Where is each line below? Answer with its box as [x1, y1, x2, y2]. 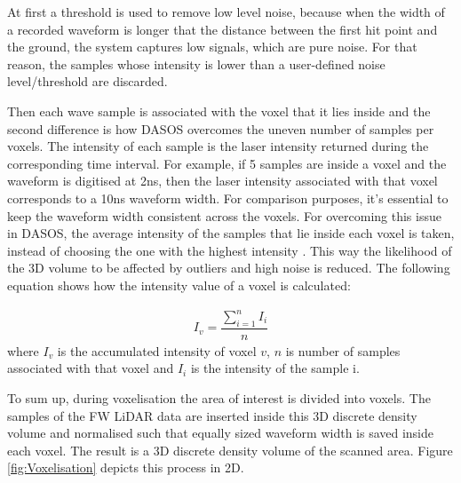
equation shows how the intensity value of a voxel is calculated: [7, 275, 351, 294]
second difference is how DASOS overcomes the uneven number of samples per [7, 119, 434, 138]
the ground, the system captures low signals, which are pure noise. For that [7, 37, 417, 56]
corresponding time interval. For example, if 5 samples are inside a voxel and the [7, 154, 447, 172]
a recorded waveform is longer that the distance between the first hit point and [7, 20, 438, 38]
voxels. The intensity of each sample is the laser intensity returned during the [7, 137, 429, 155]
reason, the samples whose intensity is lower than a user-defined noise [7, 54, 385, 73]
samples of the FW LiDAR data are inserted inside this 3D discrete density [7, 406, 417, 424]
